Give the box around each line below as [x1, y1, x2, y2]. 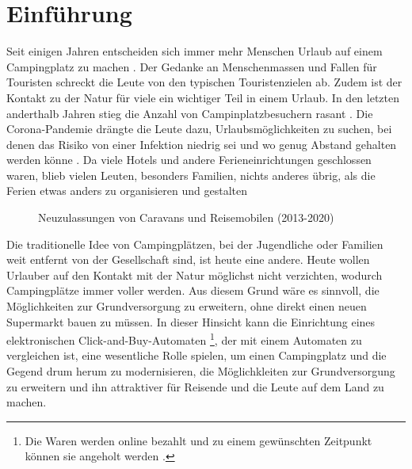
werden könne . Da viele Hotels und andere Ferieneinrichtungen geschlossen [6, 151, 372, 168]
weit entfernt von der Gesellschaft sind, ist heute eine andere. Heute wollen [6, 251, 370, 268]
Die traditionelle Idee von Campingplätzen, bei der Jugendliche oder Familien [6, 235, 383, 252]
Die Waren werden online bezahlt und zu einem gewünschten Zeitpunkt [25, 432, 372, 448]
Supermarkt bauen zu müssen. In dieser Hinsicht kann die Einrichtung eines [6, 313, 376, 330]
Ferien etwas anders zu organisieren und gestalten [6, 182, 247, 199]
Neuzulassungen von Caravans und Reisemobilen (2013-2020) [38, 209, 334, 226]
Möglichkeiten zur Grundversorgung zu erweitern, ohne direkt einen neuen [6, 298, 367, 315]
